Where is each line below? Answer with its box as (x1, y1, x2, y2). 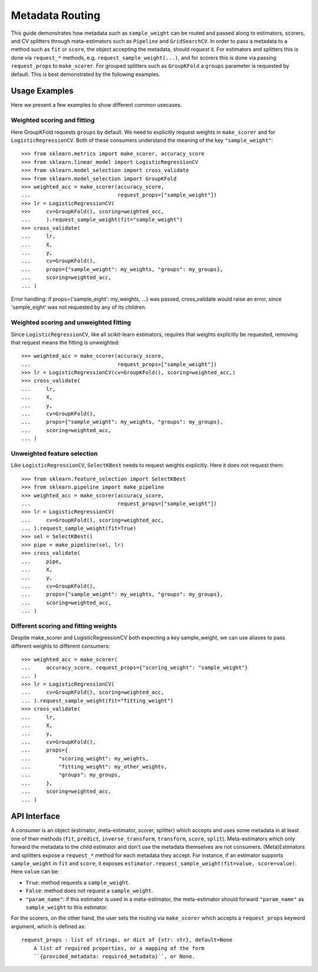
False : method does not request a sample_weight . (25, 887, 153, 894)
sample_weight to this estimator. (25, 904, 108, 911)
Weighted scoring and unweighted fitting (11, 318, 131, 327)
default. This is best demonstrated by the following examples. (11, 71, 161, 78)
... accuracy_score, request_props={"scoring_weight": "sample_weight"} (21, 664, 249, 671)
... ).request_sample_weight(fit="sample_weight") (21, 216, 183, 223)
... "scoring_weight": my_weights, (21, 755, 149, 762)
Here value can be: (11, 868, 59, 875)
